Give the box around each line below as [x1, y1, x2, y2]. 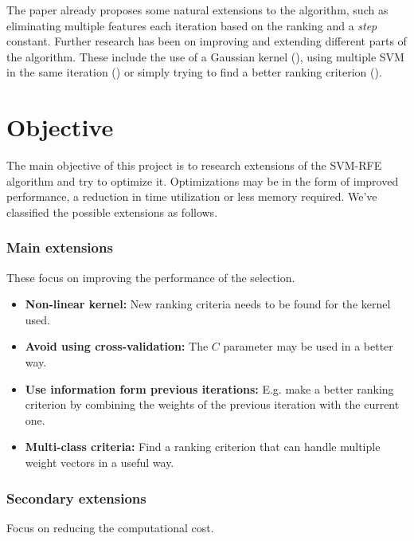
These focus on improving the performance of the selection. [6, 269, 295, 285]
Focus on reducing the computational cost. [6, 519, 214, 535]
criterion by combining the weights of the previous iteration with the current [25, 396, 400, 413]
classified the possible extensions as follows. [6, 203, 218, 220]
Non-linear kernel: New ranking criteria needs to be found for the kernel [25, 296, 391, 312]
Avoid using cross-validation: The [25, 338, 209, 355]
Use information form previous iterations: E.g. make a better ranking [25, 380, 394, 397]
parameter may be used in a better [223, 338, 393, 355]
